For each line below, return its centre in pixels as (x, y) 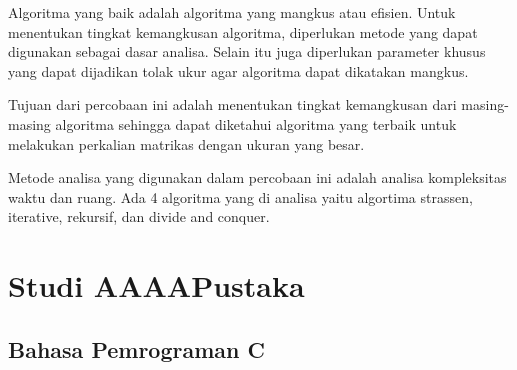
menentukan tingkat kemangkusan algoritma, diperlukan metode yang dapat (243, 31)
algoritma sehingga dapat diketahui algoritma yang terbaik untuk (256, 123)
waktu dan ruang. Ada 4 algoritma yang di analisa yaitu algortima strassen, (240, 196)
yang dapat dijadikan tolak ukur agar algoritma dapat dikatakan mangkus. (238, 70)
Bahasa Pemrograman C (136, 348)
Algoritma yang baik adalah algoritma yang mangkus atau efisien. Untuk (232, 12)
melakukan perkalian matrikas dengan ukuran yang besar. (186, 143)
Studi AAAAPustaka (156, 285)
